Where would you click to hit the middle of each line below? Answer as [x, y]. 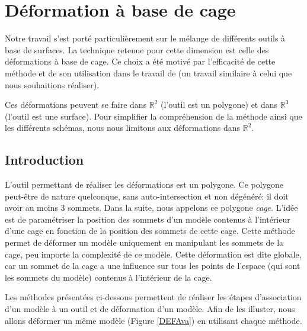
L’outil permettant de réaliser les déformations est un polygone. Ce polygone [144, 184]
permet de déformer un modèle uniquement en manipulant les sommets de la [144, 242]
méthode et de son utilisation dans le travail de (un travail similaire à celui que [148, 73]
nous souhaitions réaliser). [52, 84]
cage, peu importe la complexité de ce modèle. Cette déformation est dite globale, [153, 254]
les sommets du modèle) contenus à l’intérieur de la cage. [108, 277]
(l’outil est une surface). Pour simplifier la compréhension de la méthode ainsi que [153, 116]
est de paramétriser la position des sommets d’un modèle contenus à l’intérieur [148, 219]
